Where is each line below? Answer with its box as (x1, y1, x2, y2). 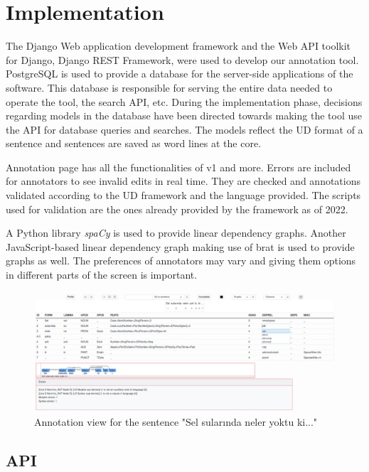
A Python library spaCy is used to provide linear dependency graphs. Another (6, 225, 346, 240)
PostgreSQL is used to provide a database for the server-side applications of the (6, 66, 353, 81)
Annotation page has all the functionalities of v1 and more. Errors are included (6, 159, 351, 174)
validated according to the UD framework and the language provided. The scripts (6, 188, 361, 203)
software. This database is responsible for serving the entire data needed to (6, 80, 333, 95)
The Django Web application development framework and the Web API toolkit (6, 38, 351, 53)
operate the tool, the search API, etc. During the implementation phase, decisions (6, 94, 363, 109)
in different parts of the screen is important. (6, 267, 198, 282)
